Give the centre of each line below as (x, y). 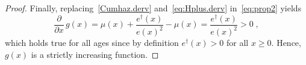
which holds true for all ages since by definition (92, 43)
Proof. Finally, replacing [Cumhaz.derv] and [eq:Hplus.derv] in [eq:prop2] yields (153, 8)
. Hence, (286, 43)
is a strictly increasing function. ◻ (95, 54)
